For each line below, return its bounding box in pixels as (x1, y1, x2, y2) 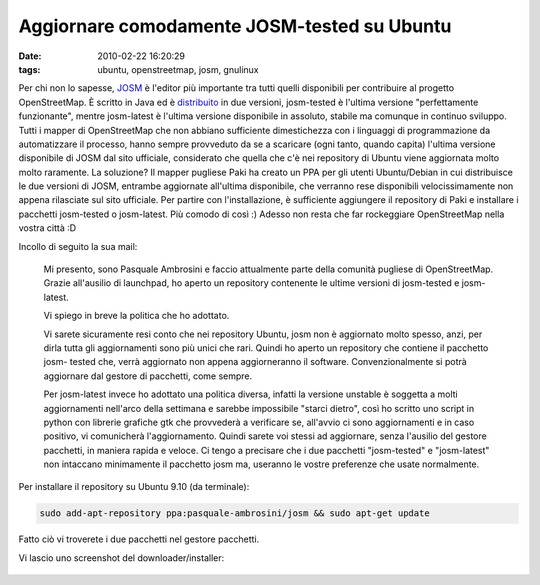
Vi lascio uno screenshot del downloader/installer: (18, 551, 225, 564)
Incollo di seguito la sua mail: (18, 240, 138, 252)
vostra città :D (18, 222, 77, 234)
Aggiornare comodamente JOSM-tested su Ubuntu (18, 15, 452, 37)
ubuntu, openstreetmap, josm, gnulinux (97, 63, 259, 75)
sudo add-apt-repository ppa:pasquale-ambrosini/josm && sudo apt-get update (39, 508, 430, 519)
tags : (18, 63, 41, 75)
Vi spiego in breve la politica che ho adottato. (43, 310, 230, 322)
